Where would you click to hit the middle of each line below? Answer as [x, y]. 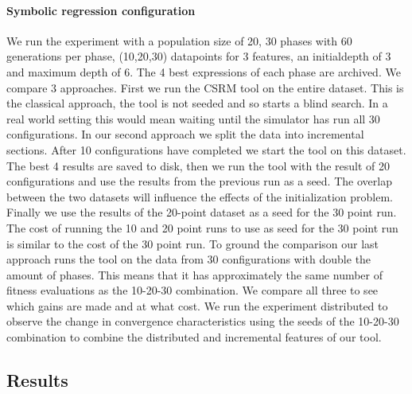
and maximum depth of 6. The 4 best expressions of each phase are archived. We [204, 71]
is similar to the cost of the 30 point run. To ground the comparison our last [193, 243]
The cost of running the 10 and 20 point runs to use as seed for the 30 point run [202, 227]
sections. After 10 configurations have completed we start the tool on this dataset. [206, 149]
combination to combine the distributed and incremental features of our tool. [194, 337]
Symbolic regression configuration [101, 10]
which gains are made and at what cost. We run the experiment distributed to [197, 305]
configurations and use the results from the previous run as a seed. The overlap [199, 181]
